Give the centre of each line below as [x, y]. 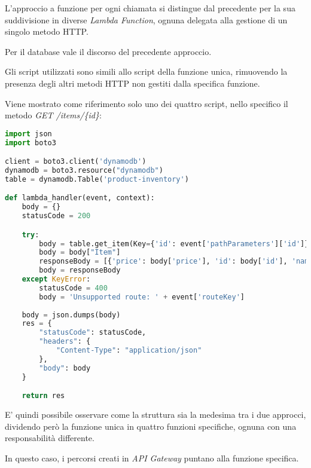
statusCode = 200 [56, 216]
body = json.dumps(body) [71, 315]
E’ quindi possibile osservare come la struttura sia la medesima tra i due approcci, [155, 415]
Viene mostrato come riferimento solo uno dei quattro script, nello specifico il [147, 103]
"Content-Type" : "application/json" [129, 351]
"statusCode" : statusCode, [93, 333]
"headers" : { [65, 342]
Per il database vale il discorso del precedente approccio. [108, 51]
